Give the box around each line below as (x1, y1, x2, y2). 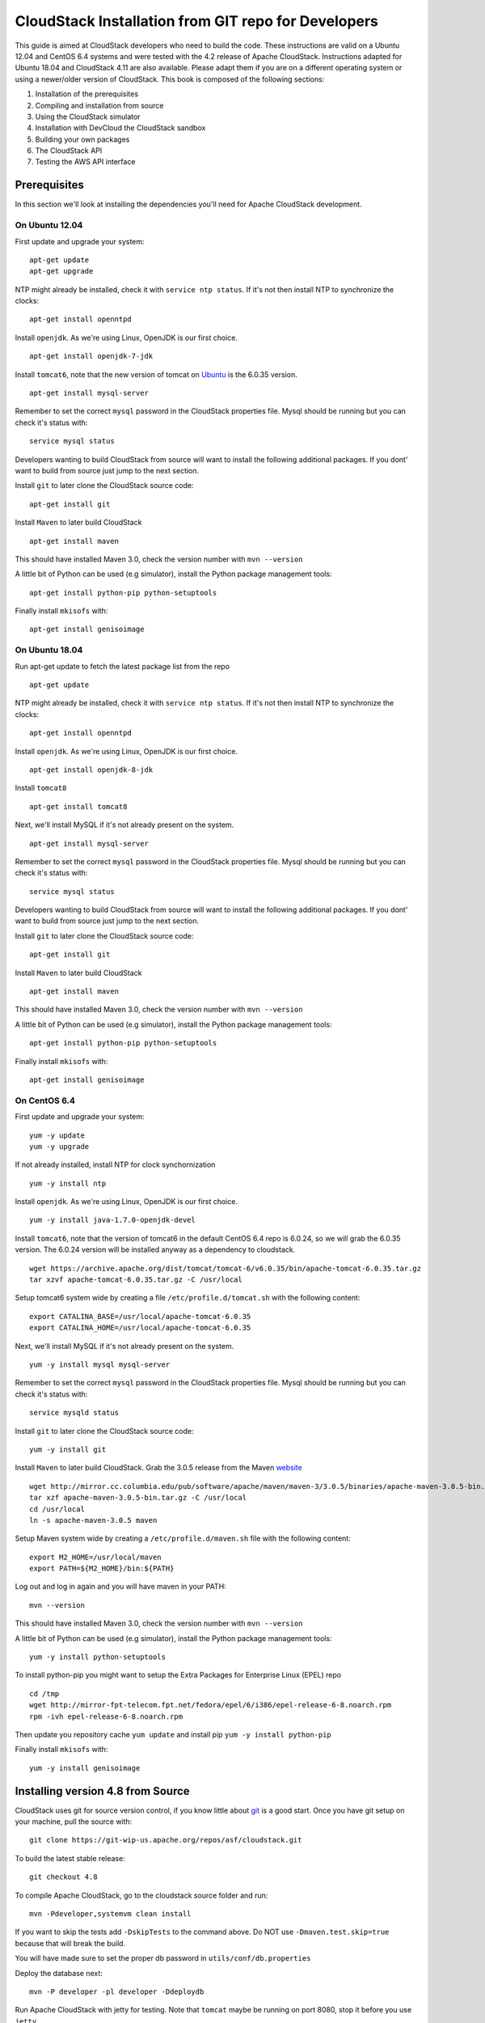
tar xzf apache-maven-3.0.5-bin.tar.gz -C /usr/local (29, 1493, 247, 1503)
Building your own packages (35, 134, 130, 144)
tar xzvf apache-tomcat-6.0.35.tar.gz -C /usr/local (29, 1275, 242, 1284)
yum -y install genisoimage (29, 1763, 141, 1772)
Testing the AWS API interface (35, 157, 136, 167)
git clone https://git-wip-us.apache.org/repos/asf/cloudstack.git (29, 1835, 302, 1845)
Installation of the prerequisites (35, 89, 139, 99)
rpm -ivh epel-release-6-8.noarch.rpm (29, 1711, 183, 1721)
